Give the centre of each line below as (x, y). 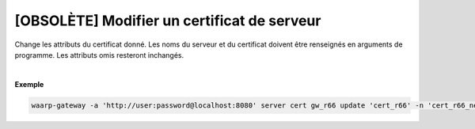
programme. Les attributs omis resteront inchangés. (99, 55)
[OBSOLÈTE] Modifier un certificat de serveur (168, 21)
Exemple (29, 84)
